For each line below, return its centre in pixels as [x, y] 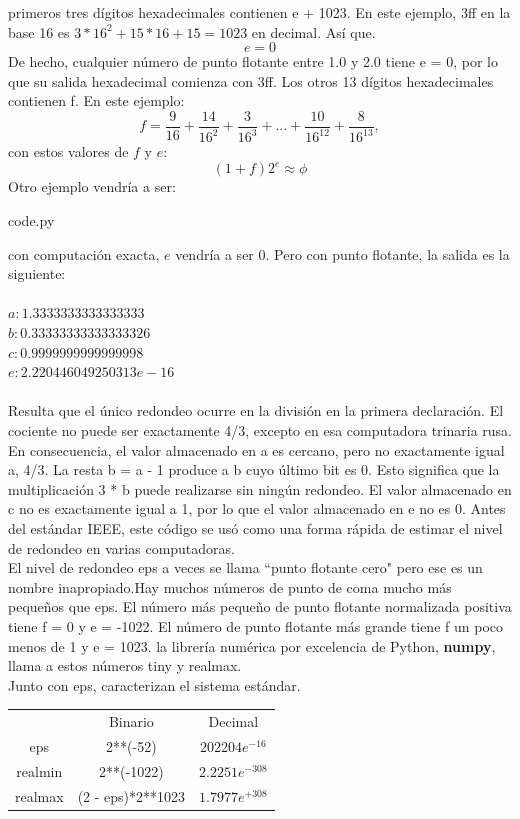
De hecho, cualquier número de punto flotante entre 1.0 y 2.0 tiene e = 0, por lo [253, 61]
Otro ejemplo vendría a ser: [92, 186]
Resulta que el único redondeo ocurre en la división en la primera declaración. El [256, 410]
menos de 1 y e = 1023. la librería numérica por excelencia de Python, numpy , [252, 645]
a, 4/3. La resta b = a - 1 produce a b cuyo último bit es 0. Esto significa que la [254, 469]
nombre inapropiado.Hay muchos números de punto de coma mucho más [230, 586]
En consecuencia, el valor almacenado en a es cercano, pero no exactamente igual [256, 449]
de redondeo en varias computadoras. [121, 547]
